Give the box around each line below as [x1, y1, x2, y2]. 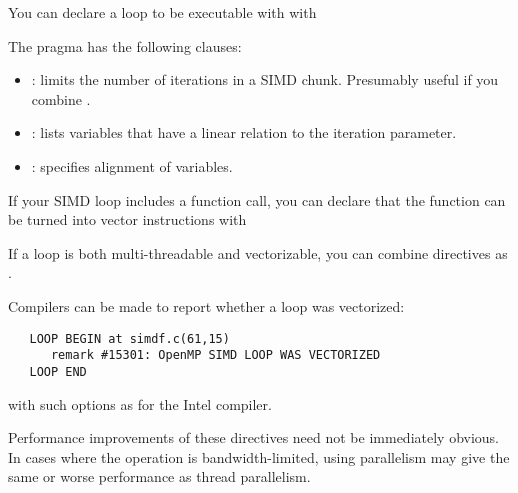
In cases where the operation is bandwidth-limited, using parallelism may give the [8, 446, 510, 467]
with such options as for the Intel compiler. [8, 393, 272, 414]
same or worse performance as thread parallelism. [8, 466, 311, 487]
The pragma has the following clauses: [8, 35, 242, 56]
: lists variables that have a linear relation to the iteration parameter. [31, 122, 457, 143]
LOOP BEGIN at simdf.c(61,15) [29, 331, 230, 346]
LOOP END [29, 364, 87, 379]
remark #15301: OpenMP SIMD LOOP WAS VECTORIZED [50, 348, 381, 363]
